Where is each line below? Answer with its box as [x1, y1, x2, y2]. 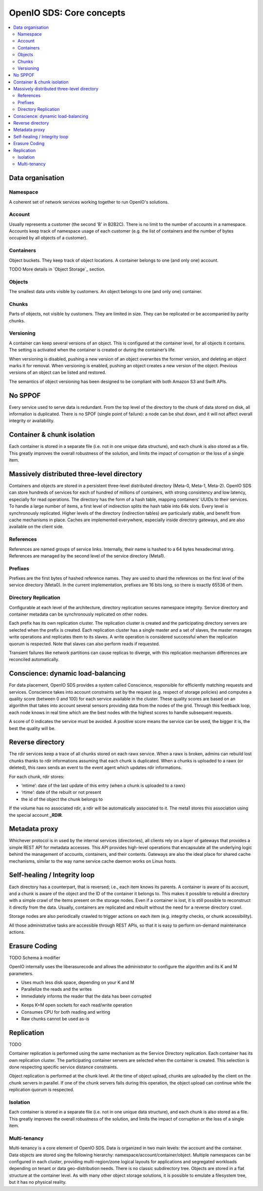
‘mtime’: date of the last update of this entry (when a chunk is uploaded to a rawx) [21, 783, 186, 788]
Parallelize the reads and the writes [21, 986, 92, 992]
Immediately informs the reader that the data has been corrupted [21, 993, 151, 999]
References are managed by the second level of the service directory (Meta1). [9, 553, 166, 559]
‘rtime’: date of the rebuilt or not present [21, 789, 101, 795]
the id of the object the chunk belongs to [21, 796, 103, 802]
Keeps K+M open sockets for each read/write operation [21, 1002, 132, 1008]
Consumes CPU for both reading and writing [21, 1009, 111, 1015]
